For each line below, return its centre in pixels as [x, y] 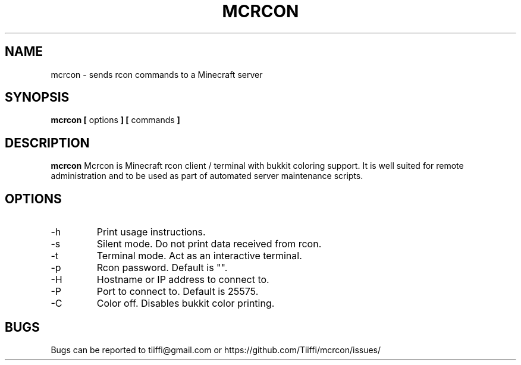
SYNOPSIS [37, 97]
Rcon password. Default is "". [162, 268]
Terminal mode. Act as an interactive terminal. [199, 256]
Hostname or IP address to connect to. [183, 280]
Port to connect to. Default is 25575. [178, 292]
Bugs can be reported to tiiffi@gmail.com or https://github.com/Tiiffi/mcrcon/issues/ [216, 350]
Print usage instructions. [151, 232]
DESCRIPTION [47, 143]
